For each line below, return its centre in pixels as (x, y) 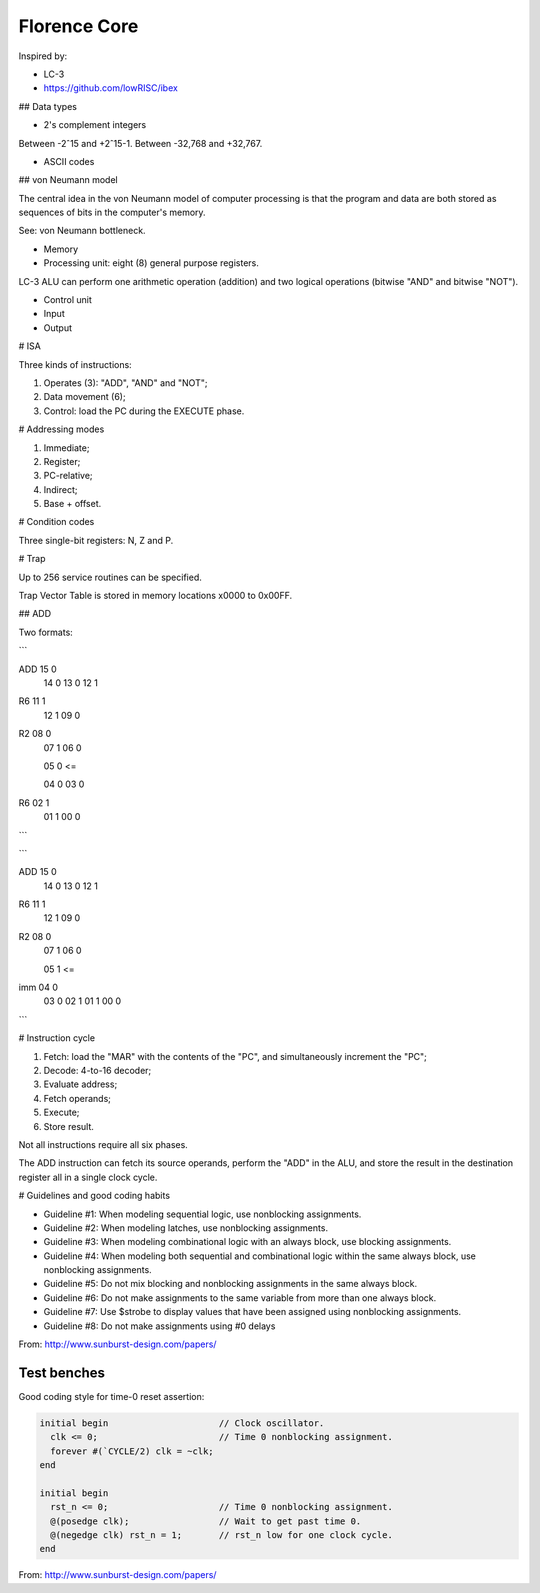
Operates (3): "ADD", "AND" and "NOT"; (125, 382)
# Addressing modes (61, 429)
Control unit (67, 300)
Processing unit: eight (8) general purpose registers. (151, 263)
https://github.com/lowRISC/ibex (111, 88)
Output (57, 327)
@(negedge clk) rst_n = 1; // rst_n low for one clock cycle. (222, 1535)
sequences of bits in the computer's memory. (112, 212)
